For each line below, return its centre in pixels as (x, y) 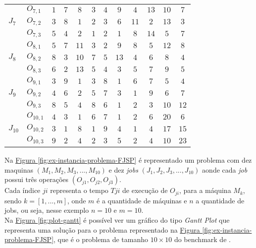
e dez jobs (123, 169)
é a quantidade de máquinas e (142, 200)
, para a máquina (205, 190)
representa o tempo (79, 190)
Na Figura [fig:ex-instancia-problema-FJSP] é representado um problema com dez (128, 160)
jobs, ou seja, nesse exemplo (47, 210)
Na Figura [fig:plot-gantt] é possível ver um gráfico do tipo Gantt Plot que (117, 220)
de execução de (145, 190)
